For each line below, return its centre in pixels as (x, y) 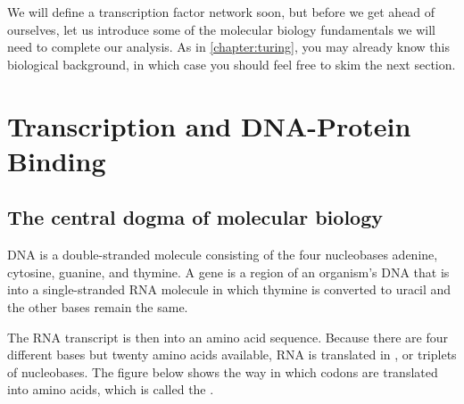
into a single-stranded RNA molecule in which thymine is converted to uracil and (229, 289)
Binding (57, 160)
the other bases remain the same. (98, 306)
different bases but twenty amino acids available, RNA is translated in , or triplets (232, 355)
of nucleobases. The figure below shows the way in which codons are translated (223, 371)
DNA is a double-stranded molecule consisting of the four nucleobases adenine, (223, 255)
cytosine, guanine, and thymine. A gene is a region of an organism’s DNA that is (228, 272)
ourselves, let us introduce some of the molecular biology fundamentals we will (221, 29)
